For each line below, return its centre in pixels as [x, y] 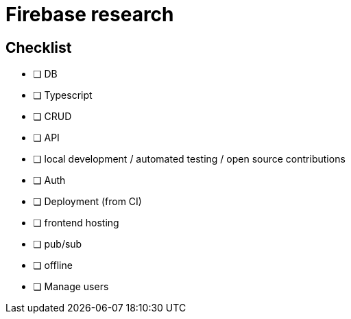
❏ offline [53, 265]
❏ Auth [49, 180]
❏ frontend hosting [76, 223]
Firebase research [90, 14]
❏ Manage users [71, 287]
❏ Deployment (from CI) [87, 202]
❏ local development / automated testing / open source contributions [189, 159]
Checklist [39, 47]
